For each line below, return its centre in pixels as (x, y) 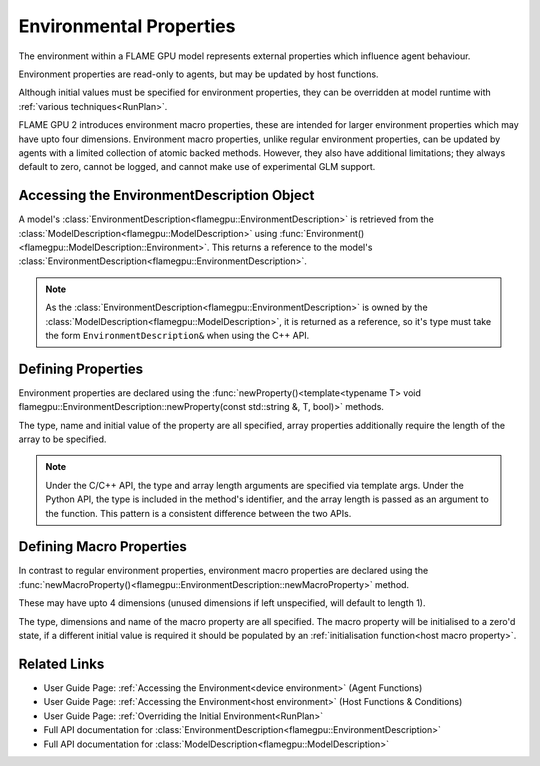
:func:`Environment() (322, 233)
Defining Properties (81, 368)
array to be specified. (62, 439)
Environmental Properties (127, 26)
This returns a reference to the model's (292, 247)
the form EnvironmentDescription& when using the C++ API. (177, 335)
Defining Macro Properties (102, 546)
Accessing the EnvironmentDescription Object (166, 195)
